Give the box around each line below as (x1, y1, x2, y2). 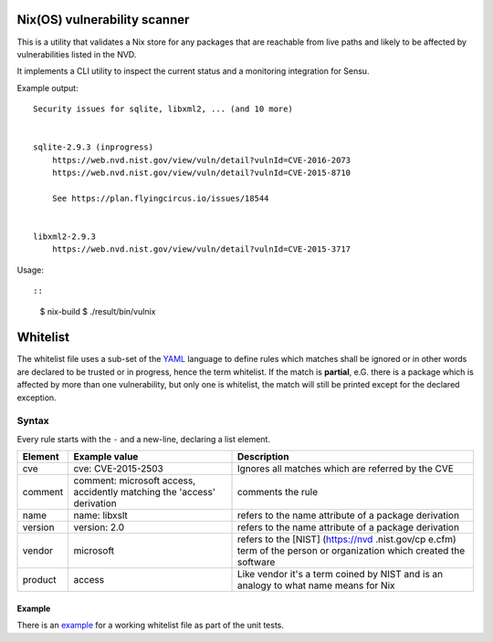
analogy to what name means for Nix (236, 579, 395, 592)
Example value (73, 450, 139, 463)
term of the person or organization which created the (236, 544, 466, 557)
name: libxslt (73, 509, 128, 522)
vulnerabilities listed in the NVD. (16, 48, 137, 59)
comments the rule (236, 486, 319, 499)
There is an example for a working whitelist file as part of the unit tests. (16, 620, 285, 631)
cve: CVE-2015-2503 (73, 462, 163, 475)
